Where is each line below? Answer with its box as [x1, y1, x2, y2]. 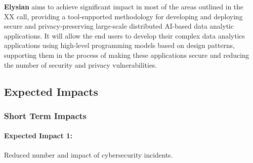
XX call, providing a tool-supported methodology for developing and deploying [4, 11, 243, 21]
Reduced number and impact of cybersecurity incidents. [4, 149, 173, 160]
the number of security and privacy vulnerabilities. [4, 59, 157, 70]
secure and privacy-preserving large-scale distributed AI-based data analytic [4, 21, 234, 31]
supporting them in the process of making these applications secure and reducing [4, 49, 250, 60]
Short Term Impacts [4, 109, 86, 122]
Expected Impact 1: [4, 130, 73, 141]
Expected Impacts [4, 83, 98, 99]
